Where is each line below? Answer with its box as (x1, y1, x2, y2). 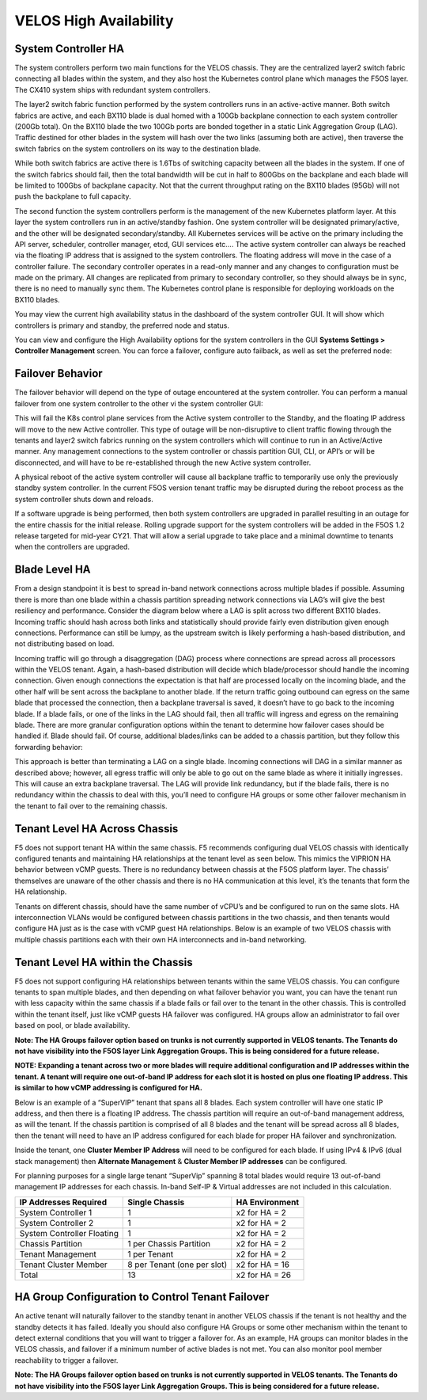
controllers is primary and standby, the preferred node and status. (14, 321, 229, 330)
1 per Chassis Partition (127, 1238, 211, 1249)
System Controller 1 (19, 1207, 93, 1218)
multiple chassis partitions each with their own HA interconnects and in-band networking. (14, 934, 307, 944)
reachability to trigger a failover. (14, 1355, 119, 1365)
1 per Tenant (127, 1248, 174, 1259)
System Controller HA (14, 42, 125, 55)
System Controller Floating (19, 1227, 119, 1238)
